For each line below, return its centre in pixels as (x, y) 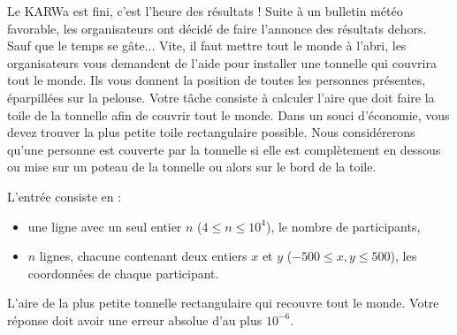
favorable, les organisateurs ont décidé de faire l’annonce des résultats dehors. (217, 28)
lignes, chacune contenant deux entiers (143, 256)
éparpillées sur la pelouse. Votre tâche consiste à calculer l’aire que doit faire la (221, 97)
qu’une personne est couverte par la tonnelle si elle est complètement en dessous (224, 149)
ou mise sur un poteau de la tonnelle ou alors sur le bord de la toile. (192, 167)
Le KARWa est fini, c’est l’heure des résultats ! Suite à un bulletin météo (205, 11)
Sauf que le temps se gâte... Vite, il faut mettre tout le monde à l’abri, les (207, 46)
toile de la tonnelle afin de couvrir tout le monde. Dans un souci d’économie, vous (228, 114)
